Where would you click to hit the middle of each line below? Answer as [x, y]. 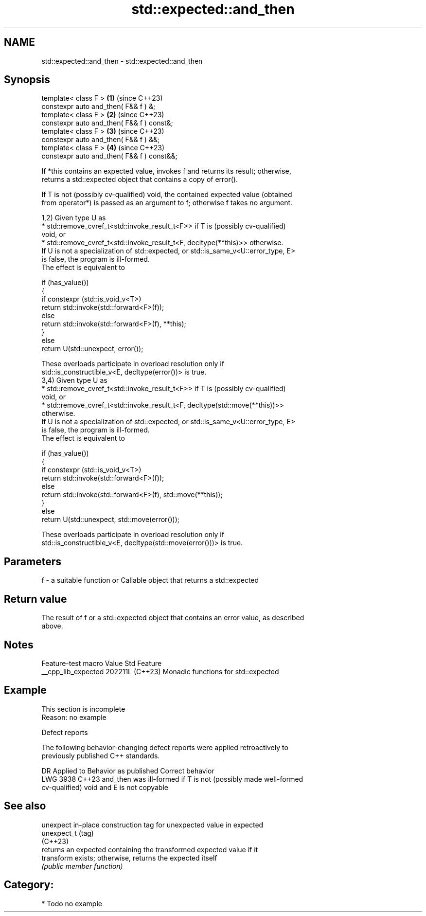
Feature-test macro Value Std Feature [102, 663]
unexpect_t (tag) [68, 833]
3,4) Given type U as [74, 380]
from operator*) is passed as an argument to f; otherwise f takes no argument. [167, 203]
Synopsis [27, 80]
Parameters [33, 561]
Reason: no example [74, 717]
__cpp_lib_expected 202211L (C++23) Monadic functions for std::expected [160, 671]
